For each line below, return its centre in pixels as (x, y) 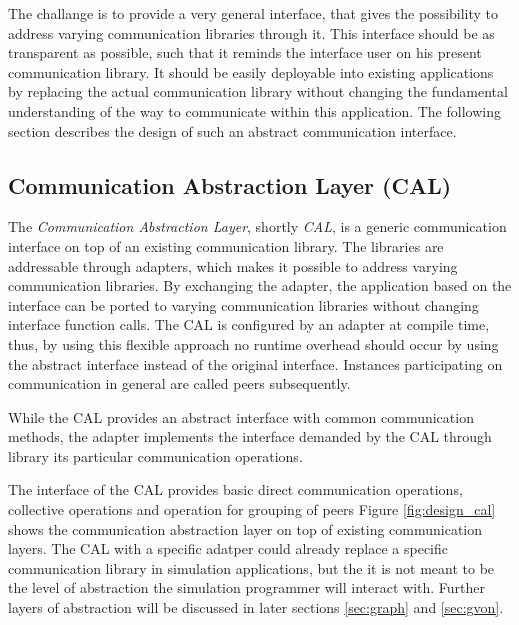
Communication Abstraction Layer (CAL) (230, 184)
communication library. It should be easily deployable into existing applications (251, 71)
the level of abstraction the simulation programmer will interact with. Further (247, 587)
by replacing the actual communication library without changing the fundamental (258, 91)
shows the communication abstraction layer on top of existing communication (245, 528)
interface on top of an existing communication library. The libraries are (226, 245)
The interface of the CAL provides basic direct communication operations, (235, 489)
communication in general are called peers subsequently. (179, 383)
